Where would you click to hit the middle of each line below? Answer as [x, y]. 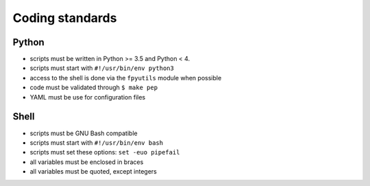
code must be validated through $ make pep [94, 88]
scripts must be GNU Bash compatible [84, 133]
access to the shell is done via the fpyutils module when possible [126, 78]
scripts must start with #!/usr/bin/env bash [97, 142]
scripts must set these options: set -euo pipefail [105, 152]
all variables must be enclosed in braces [87, 162]
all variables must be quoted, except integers [93, 172]
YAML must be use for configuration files [88, 97]
